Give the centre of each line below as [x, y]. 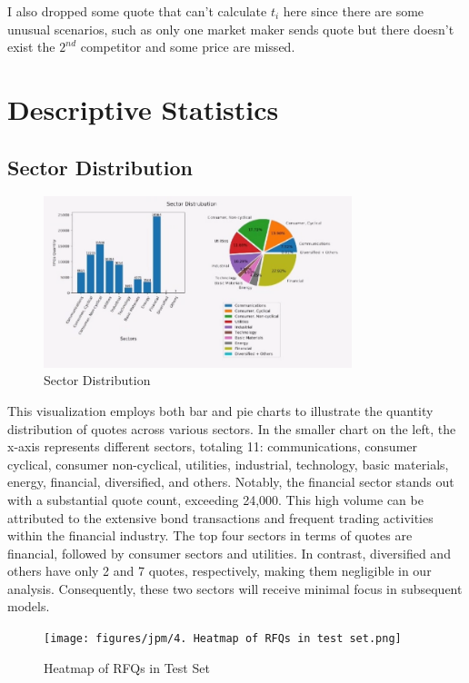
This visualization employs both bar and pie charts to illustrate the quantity [220, 410]
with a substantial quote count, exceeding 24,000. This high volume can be [215, 499]
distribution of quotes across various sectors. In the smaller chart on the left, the [232, 428]
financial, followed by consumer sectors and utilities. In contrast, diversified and [229, 553]
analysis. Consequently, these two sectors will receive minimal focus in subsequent [235, 588]
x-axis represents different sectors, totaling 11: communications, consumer [213, 446]
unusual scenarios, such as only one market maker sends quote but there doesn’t [231, 29]
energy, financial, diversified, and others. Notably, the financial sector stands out [231, 482]
